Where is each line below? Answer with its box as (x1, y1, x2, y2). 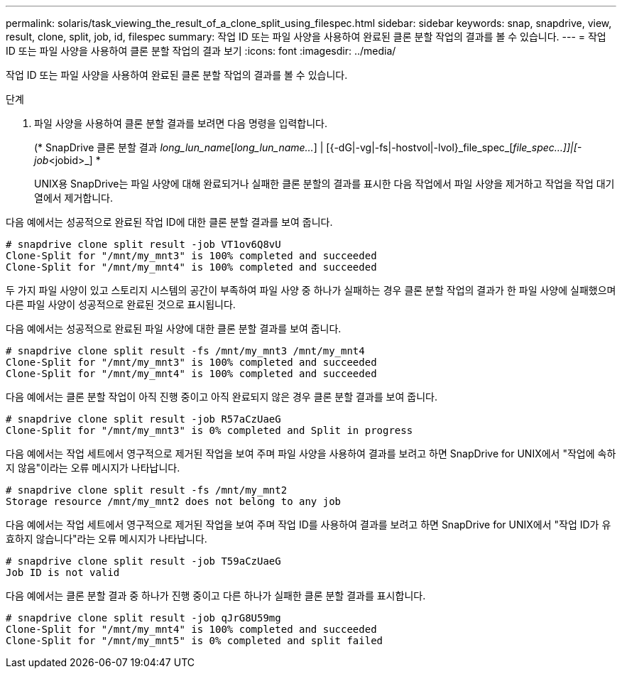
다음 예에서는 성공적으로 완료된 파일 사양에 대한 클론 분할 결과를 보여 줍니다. (6, 322, 342, 335)
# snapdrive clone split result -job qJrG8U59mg (6, 612, 281, 624)
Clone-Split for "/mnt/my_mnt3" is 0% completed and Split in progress (6, 425, 413, 436)
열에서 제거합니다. (34, 192, 114, 204)
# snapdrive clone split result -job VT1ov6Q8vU (6, 239, 281, 250)
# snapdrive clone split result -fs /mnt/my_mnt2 (6, 484, 288, 496)
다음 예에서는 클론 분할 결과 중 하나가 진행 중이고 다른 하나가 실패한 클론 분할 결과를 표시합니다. (6, 589, 426, 602)
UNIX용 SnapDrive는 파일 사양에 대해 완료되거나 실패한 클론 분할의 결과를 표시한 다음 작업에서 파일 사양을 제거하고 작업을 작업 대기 (34, 178, 615, 190)
